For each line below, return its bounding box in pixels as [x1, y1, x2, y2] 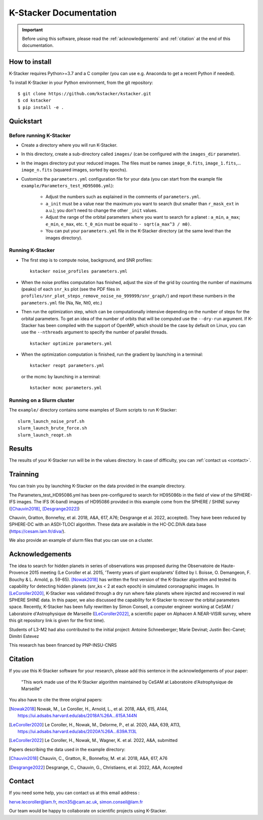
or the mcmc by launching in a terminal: [21, 373, 101, 379]
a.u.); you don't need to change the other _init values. [45, 207, 158, 213]
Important [22, 27, 43, 33]
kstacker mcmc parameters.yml [30, 385, 102, 390]
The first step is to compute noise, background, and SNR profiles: [21, 257, 153, 263]
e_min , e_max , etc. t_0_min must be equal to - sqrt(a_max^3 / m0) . [45, 221, 192, 227]
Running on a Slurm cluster [9, 397, 75, 404]
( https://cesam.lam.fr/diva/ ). [9, 528, 66, 534]
